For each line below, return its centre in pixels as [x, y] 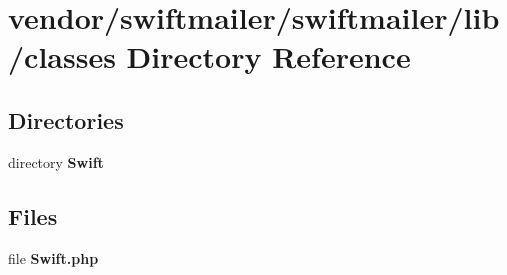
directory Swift [56, 161]
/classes [62, 56]
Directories [66, 119]
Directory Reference [268, 56]
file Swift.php [53, 257]
